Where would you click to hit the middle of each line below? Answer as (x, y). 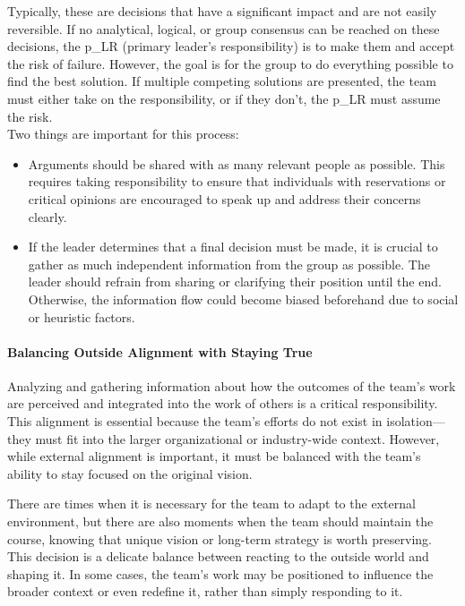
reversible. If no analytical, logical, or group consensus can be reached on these (224, 28)
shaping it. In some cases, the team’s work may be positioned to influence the (220, 573)
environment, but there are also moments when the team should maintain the (220, 521)
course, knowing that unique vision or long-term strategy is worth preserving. (220, 538)
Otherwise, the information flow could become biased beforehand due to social (243, 299)
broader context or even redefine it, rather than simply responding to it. (205, 591)
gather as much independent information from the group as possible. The (229, 264)
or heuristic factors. (82, 316)
